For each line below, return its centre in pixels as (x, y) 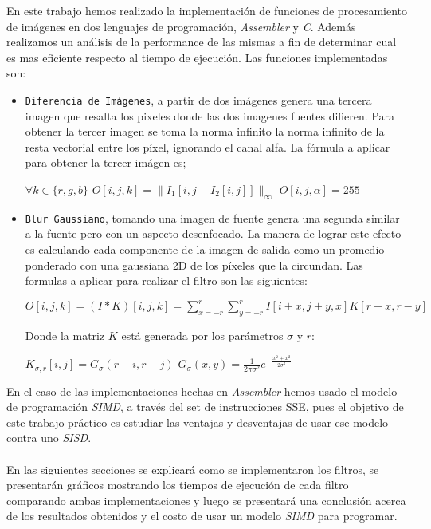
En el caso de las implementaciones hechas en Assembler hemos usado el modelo (202, 391)
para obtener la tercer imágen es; (106, 162)
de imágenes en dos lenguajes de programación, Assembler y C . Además (181, 26)
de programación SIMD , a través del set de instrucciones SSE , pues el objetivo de (205, 407)
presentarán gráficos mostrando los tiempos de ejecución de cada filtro (178, 485)
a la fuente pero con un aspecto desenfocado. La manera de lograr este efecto (213, 233)
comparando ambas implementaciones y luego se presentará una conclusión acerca (206, 500)
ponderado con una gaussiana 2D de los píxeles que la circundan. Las (194, 264)
